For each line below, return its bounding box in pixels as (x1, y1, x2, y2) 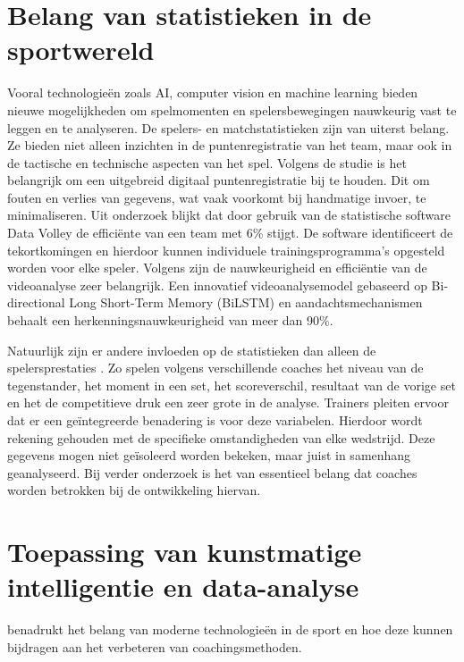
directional (7, 293, 65, 312)
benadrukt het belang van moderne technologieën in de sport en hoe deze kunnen (7, 620, 453, 639)
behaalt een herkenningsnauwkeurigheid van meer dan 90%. (7, 311, 333, 330)
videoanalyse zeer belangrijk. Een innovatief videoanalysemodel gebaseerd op (7, 275, 427, 294)
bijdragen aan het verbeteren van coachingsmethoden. (7, 637, 302, 656)
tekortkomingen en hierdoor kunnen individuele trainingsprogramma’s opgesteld (7, 240, 445, 259)
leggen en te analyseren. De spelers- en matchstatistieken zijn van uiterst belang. (7, 118, 450, 137)
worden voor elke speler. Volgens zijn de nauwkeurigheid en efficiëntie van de (7, 258, 427, 277)
